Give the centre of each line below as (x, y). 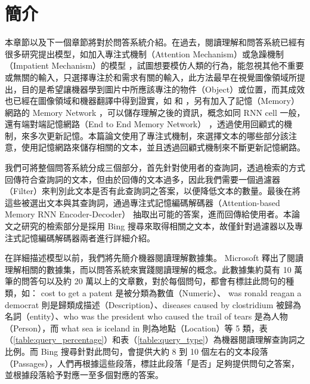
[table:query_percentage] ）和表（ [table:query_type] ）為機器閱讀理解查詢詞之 (159, 340)
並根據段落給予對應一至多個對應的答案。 (84, 375)
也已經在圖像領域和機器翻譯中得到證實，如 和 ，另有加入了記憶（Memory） (152, 101)
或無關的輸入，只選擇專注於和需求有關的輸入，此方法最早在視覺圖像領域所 (151, 77)
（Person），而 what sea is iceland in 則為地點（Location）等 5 (123, 328)
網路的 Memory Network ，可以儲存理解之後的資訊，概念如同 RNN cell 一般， (155, 112)
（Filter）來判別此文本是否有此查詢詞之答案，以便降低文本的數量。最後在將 (153, 191)
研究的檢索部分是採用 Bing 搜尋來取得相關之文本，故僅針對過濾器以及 (158, 226)
